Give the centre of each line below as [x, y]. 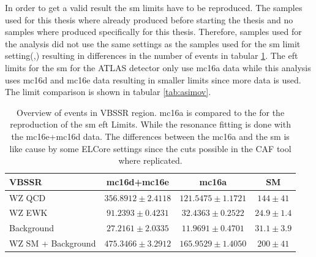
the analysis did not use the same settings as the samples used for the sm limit [153, 43]
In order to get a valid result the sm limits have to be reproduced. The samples [154, 7]
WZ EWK [28, 213]
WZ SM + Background [53, 243]
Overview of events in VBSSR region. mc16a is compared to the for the [151, 112]
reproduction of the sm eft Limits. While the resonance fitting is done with [150, 124]
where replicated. [150, 160]
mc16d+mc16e [137, 181]
